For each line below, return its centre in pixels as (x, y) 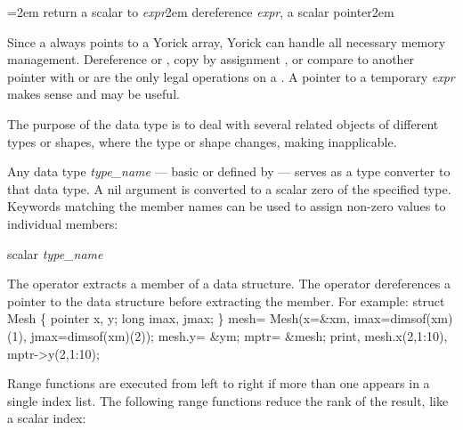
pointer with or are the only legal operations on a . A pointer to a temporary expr (231, 76)
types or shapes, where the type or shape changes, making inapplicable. (202, 141)
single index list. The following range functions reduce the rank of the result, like (228, 400)
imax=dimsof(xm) (403, 318)
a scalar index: (47, 418)
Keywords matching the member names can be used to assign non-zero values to (227, 206)
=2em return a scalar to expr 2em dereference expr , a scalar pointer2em (201, 12)
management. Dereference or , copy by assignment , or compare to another (211, 59)
